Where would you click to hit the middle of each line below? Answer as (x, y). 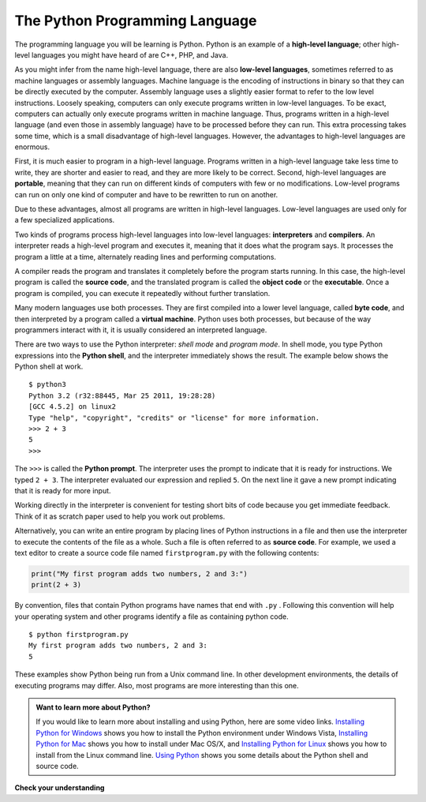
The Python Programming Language (136, 21)
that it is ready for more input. (63, 491)
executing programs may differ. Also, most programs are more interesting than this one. (157, 685)
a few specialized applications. (65, 220)
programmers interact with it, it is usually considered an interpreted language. (141, 330)
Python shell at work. (49, 366)
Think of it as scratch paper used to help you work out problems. (120, 516)
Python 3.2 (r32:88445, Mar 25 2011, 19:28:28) (122, 395)
